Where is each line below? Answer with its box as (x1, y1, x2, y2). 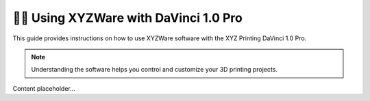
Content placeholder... (12, 84, 75, 92)
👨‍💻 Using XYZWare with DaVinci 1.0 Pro (12, 10, 243, 25)
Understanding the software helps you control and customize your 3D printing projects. (31, 66, 277, 74)
